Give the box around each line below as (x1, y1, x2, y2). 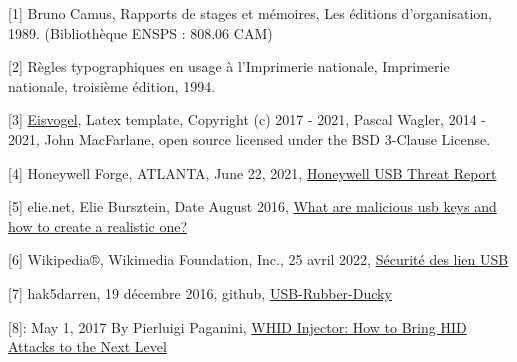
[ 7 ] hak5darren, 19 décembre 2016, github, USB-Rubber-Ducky (8, 282, 392, 303)
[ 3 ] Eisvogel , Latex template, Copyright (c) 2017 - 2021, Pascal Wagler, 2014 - (8, 109, 486, 130)
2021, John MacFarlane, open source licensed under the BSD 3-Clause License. (8, 128, 491, 149)
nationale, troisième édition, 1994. (8, 75, 216, 96)
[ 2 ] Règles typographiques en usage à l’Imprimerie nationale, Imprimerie (8, 56, 450, 77)
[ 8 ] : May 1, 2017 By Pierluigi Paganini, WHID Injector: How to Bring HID (8, 316, 467, 337)
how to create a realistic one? (8, 215, 188, 236)
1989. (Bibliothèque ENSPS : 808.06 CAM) (8, 22, 273, 43)
